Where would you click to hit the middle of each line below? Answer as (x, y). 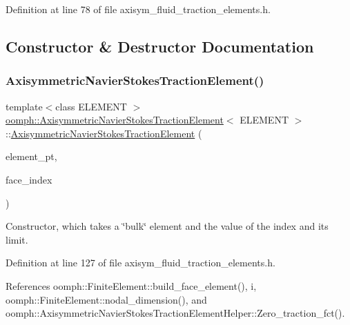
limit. (17, 239)
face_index (29, 179)
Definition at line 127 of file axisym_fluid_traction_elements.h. (140, 263)
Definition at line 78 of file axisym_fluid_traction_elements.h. (138, 9)
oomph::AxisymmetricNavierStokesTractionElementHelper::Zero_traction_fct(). (175, 313)
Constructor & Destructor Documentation (160, 46)
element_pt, (31, 156)
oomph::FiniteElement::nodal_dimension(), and (106, 299)
